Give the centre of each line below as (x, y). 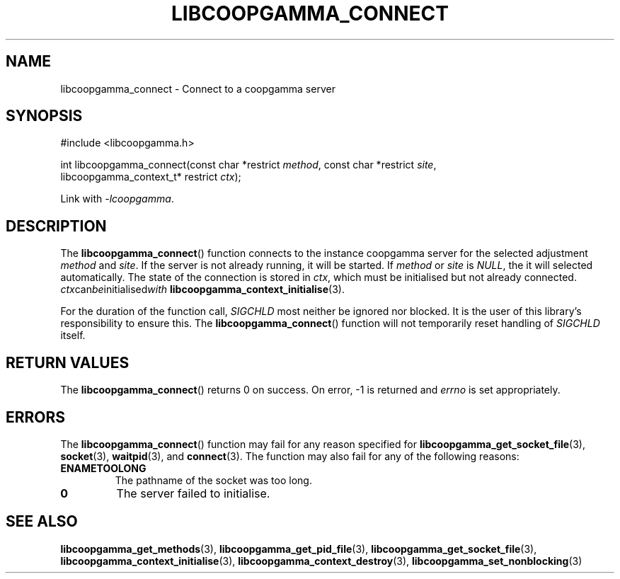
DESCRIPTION (56, 226)
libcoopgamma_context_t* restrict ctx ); (151, 177)
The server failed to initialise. (193, 493)
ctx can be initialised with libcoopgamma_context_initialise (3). (202, 289)
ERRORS (36, 417)
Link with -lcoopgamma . (117, 199)
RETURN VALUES (68, 362)
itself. (73, 336)
